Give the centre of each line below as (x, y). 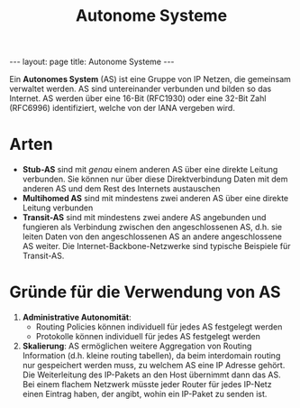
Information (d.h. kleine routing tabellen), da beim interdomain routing (151, 356)
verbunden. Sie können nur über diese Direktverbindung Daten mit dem (155, 179)
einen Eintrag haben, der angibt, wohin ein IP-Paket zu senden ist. (145, 394)
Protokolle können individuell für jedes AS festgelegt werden (148, 337)
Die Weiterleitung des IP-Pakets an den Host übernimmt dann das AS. (151, 375)
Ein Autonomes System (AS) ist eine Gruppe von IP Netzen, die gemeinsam (150, 79)
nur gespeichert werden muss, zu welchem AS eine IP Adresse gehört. (154, 366)
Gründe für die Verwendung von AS (145, 292)
